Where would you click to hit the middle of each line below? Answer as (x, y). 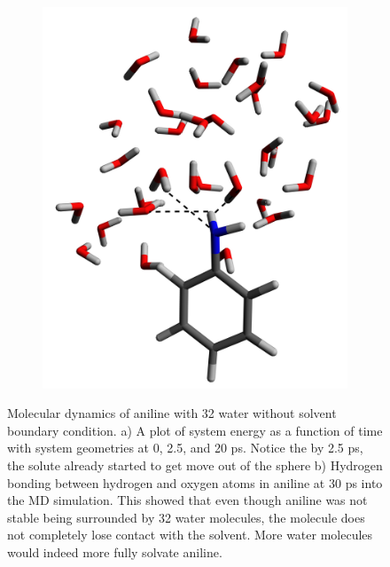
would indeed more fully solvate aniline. (115, 551)
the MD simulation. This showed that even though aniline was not (187, 500)
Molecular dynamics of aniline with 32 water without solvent (172, 413)
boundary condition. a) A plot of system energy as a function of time (195, 430)
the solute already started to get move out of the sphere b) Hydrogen (195, 465)
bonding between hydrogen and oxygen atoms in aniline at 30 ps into (195, 482)
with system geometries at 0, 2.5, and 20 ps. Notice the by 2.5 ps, (185, 448)
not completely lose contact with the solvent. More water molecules (190, 535)
